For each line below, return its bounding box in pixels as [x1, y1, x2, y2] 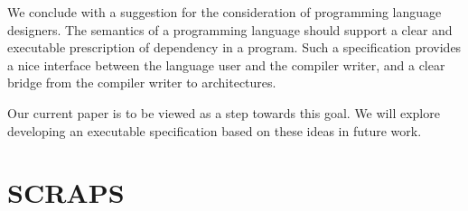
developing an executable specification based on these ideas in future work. [7, 121, 422, 140]
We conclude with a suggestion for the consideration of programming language [7, 3, 442, 21]
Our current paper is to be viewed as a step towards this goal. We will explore [7, 103, 440, 122]
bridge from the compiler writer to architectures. [7, 73, 276, 92]
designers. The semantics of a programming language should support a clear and [7, 20, 453, 39]
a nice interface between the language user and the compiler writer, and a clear [7, 55, 445, 74]
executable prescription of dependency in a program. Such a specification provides [7, 38, 462, 57]
